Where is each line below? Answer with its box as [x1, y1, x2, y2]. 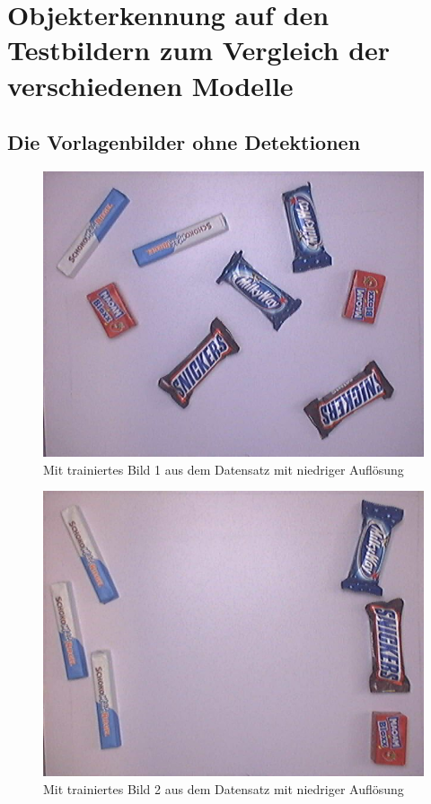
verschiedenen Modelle [7, 66, 294, 103]
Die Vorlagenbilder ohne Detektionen [7, 128, 361, 156]
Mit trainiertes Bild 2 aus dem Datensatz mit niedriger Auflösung [43, 779, 404, 798]
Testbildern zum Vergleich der [7, 31, 391, 68]
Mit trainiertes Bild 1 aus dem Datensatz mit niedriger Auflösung [43, 459, 404, 478]
